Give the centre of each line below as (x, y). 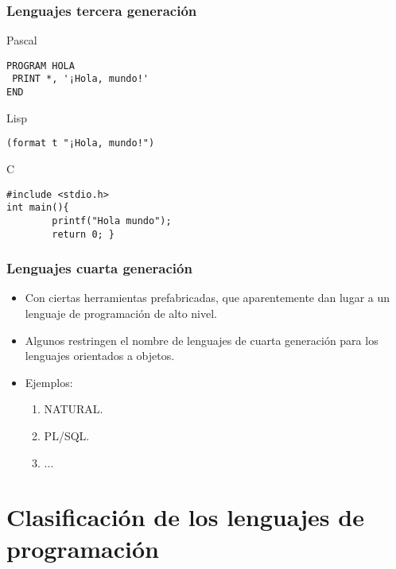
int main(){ (38, 208)
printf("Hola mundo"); (112, 221)
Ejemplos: (49, 382)
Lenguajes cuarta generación (99, 268)
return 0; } (83, 234)
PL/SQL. (67, 436)
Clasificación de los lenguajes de (185, 517)
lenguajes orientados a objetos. (100, 356)
